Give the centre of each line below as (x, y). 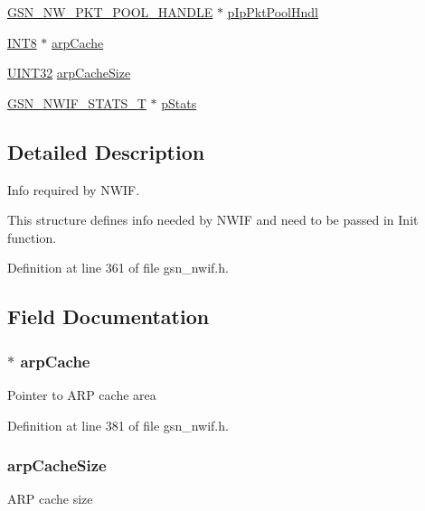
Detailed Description (106, 151)
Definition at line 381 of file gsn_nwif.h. (118, 425)
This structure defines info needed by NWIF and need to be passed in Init (213, 220)
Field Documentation (109, 316)
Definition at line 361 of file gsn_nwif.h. (118, 268)
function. (32, 237)
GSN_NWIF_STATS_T (77, 102)
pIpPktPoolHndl (273, 12)
